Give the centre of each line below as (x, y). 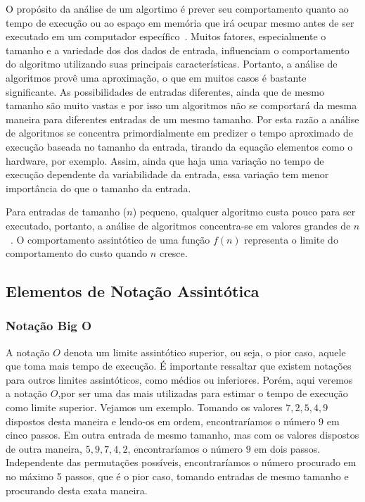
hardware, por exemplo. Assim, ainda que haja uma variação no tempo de (165, 160)
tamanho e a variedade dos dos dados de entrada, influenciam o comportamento (178, 50)
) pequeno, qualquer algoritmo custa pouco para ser (244, 212)
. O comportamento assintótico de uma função (110, 239)
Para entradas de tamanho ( (66, 212)
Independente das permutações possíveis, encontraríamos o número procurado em (181, 462)
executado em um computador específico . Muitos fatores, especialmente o (166, 36)
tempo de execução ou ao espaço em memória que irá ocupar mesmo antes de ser (180, 22)
